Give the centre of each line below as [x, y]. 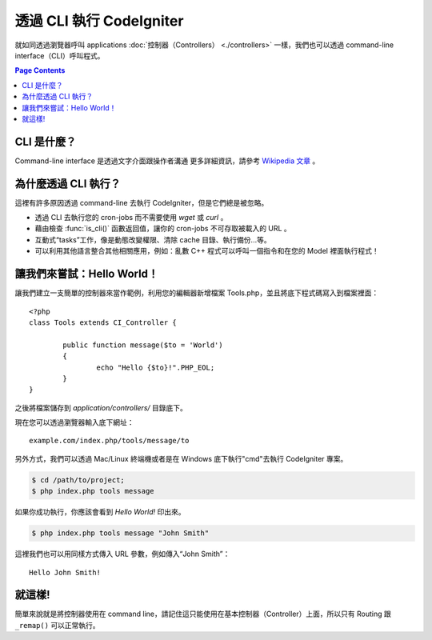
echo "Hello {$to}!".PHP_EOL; [156, 367]
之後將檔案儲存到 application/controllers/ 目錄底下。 [101, 407]
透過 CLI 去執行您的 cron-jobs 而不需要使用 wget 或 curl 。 [131, 218]
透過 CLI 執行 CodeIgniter [99, 21]
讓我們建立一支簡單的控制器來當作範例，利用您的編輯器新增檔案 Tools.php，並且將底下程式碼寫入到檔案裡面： [197, 293]
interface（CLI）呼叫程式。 [60, 55]
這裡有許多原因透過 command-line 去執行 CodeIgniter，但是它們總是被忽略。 [142, 202]
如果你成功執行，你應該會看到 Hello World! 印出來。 [100, 512]
